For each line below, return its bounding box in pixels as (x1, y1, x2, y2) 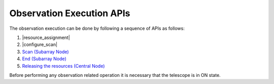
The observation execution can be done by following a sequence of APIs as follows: (9, 25, 185, 31)
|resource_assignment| (22, 34, 71, 40)
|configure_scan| (22, 41, 58, 48)
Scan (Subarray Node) (22, 49, 69, 55)
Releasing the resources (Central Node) (22, 63, 105, 69)
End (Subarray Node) (22, 56, 66, 62)
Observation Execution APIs (9, 8, 130, 19)
